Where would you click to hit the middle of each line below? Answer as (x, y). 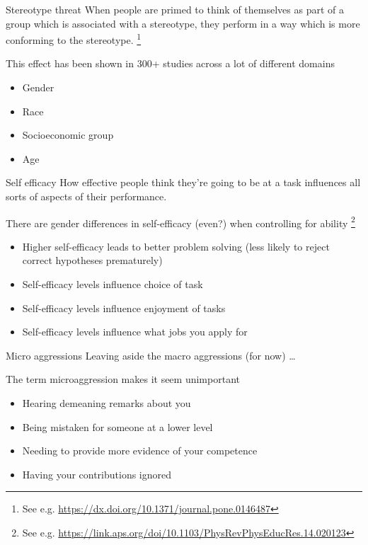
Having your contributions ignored (97, 474)
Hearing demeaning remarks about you (107, 403)
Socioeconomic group (68, 135)
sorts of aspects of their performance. (86, 196)
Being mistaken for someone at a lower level (117, 426)
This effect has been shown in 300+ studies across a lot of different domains (170, 63)
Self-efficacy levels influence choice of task (113, 284)
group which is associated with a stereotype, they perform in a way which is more (183, 23)
